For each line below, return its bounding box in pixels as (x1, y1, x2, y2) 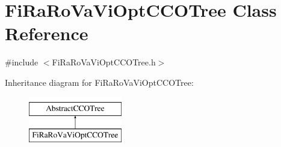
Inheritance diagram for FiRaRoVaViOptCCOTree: (5, 76, 194, 88)
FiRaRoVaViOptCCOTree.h (52, 56, 156, 68)
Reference (5, 21, 88, 46)
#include (5, 56, 39, 68)
